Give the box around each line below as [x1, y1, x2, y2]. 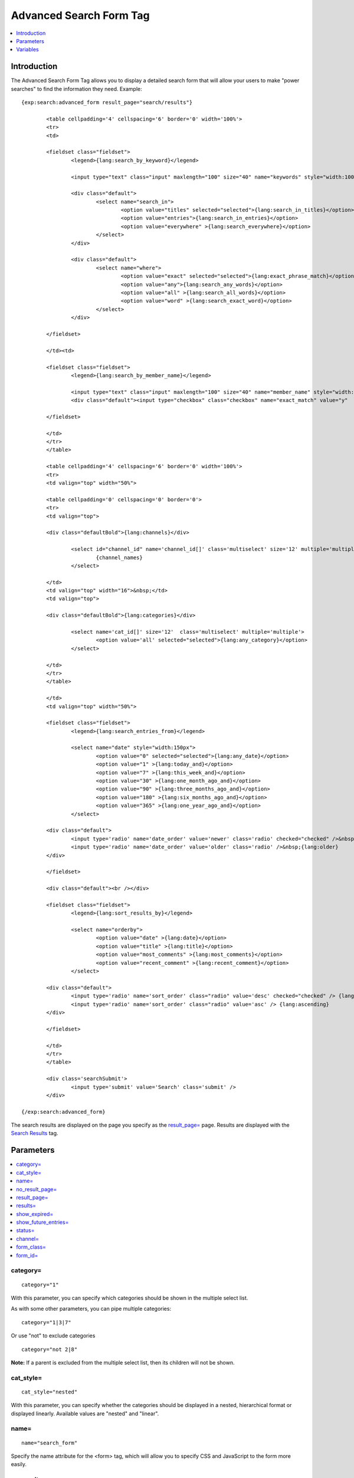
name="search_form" [21, 1440, 78, 1446]
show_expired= [16, 1210, 54, 1217]
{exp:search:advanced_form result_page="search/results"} [21, 99, 193, 106]
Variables [16, 46, 39, 53]
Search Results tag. [11, 1130, 58, 1137]
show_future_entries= [16, 1218, 69, 1226]
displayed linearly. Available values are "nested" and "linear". [11, 1410, 159, 1417]
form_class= [16, 1243, 47, 1250]
